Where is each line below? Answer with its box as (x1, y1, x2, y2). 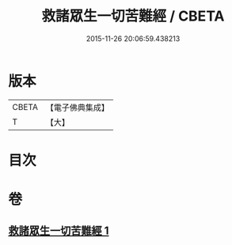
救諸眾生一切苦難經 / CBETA (41, 7, 225, 25)
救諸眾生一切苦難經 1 (8, 224, 109, 238)
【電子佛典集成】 (45, 102, 109, 113)
